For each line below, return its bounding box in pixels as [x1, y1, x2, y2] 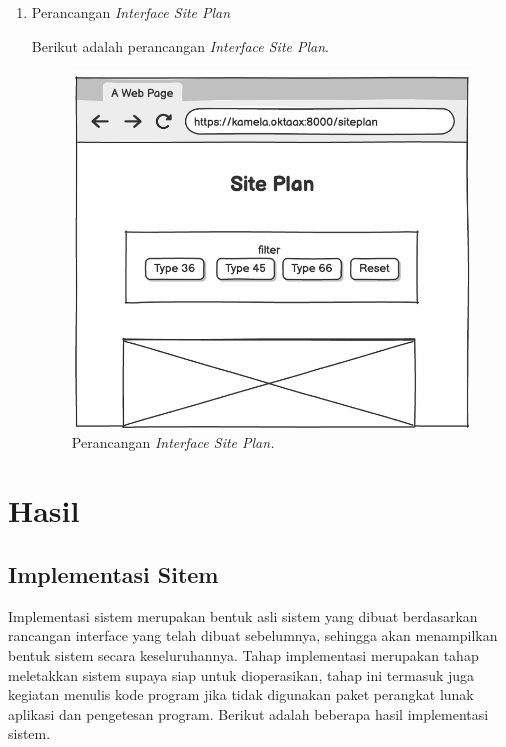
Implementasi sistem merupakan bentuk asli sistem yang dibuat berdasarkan [8, 605, 478, 626]
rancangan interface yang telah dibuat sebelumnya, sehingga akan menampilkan [8, 625, 498, 646]
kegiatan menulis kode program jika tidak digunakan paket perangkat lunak [8, 684, 474, 705]
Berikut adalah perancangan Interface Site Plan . [31, 35, 329, 56]
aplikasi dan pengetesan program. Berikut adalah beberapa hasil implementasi [8, 703, 489, 724]
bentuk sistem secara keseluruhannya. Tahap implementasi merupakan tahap [8, 644, 479, 665]
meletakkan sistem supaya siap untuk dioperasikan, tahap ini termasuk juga [8, 664, 475, 685]
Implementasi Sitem [8, 558, 219, 589]
